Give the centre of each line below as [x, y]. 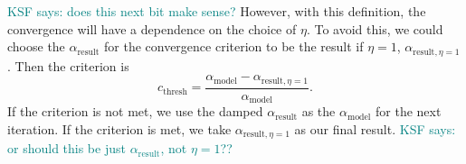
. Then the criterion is [68, 65]
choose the [36, 46]
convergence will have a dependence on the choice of [152, 28]
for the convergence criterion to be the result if [234, 46]
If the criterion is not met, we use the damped [135, 111]
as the [319, 111]
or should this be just [67, 148]
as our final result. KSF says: [375, 128]
